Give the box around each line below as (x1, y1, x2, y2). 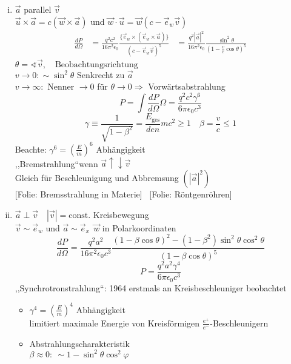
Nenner (47, 80, 75, 93)
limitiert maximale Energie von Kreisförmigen (29, 316, 200, 329)
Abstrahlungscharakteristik (29, 337, 130, 349)
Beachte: (15, 142, 47, 155)
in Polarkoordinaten (102, 221, 176, 234)
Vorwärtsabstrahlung (148, 80, 226, 93)
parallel (24, 3, 52, 15)
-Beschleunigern (210, 316, 269, 329)
